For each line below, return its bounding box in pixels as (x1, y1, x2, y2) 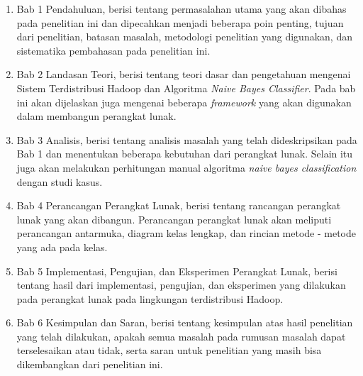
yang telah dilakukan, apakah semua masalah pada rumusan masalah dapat (16, 328, 346, 343)
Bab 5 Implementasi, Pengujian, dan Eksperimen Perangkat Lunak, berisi (16, 263, 337, 278)
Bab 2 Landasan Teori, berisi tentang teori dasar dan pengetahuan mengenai (16, 67, 351, 82)
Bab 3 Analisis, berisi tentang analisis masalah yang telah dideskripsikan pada (16, 132, 357, 147)
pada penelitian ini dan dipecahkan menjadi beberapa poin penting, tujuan (16, 15, 344, 30)
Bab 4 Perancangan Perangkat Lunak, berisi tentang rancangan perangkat (16, 198, 341, 213)
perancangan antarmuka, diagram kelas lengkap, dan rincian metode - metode (16, 226, 356, 240)
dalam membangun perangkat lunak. (16, 109, 177, 123)
